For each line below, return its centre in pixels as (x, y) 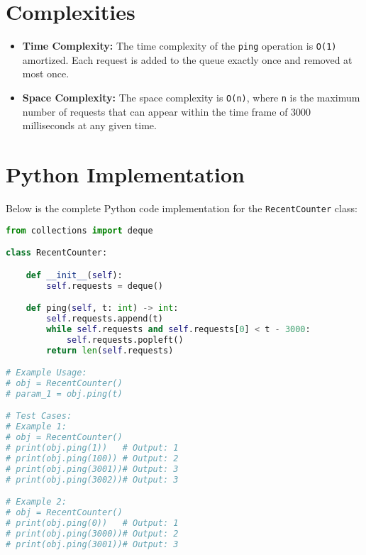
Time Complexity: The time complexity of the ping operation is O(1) (179, 46)
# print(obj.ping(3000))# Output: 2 (92, 533)
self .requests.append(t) (105, 318)
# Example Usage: (46, 373)
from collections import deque (79, 230)
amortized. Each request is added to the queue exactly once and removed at (187, 59)
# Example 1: (36, 427)
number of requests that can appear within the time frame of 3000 (167, 111)
